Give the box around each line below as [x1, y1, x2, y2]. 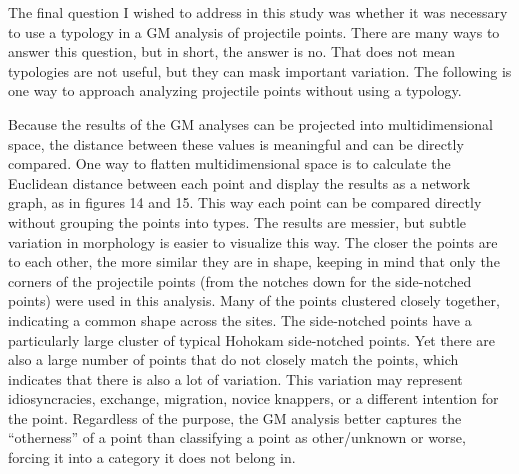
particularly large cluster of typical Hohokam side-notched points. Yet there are [8, 329, 495, 350]
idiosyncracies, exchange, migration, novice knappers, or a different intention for [8, 388, 499, 409]
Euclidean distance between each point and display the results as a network [8, 172, 471, 193]
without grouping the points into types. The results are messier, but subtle [8, 211, 467, 232]
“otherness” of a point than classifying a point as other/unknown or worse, [8, 427, 466, 448]
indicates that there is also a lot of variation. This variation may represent [8, 368, 463, 389]
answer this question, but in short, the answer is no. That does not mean [8, 41, 456, 62]
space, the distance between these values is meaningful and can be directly [8, 133, 464, 154]
